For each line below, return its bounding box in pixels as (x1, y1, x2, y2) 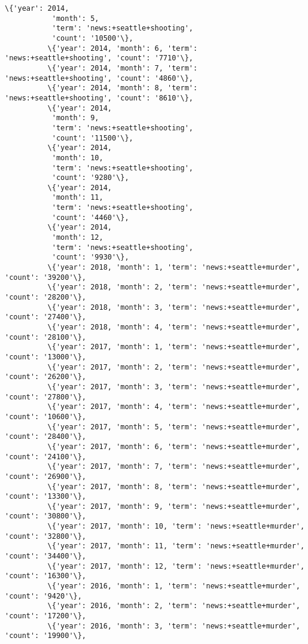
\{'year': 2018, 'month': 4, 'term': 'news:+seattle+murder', (47, 323, 300, 331)
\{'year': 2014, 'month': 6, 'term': (47, 44, 198, 53)
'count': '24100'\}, (5, 452, 87, 461)
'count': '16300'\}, (5, 572, 87, 581)
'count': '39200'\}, (5, 273, 87, 282)
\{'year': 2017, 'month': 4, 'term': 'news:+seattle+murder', (47, 402, 300, 411)
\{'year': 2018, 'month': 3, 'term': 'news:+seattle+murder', (47, 303, 300, 312)
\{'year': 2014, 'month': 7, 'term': (47, 63, 198, 72)
